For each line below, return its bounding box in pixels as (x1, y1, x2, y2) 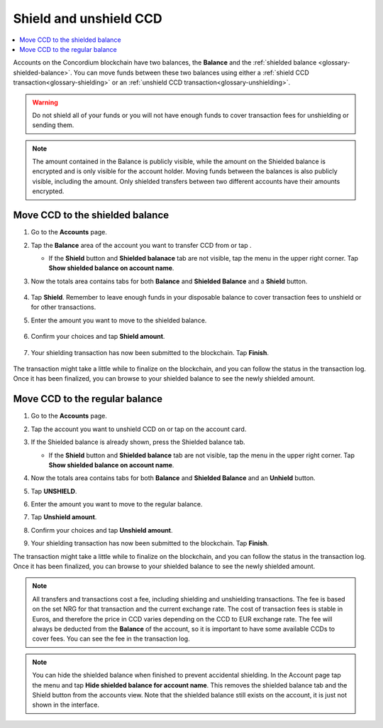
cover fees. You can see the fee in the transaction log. (32, 634, 191, 643)
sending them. (32, 121, 74, 129)
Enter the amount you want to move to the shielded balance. (30, 316, 207, 325)
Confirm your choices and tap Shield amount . (30, 332, 165, 341)
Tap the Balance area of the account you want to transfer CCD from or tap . (30, 241, 252, 249)
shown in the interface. (32, 700, 99, 710)
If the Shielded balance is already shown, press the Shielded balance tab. (30, 438, 245, 447)
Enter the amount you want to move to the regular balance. (30, 500, 203, 509)
